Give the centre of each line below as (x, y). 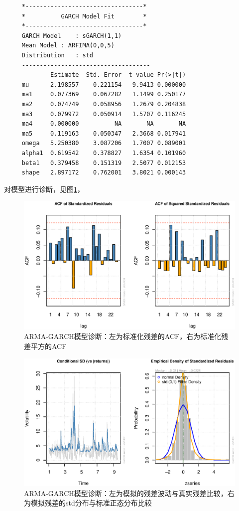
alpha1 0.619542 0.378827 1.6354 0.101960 (104, 153)
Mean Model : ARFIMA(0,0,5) (68, 46)
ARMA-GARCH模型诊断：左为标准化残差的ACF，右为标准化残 (126, 336)
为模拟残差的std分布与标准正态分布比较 (88, 503)
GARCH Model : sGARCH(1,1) (72, 36)
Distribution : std (57, 55)
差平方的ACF (45, 346)
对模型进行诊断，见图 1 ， (44, 189)
